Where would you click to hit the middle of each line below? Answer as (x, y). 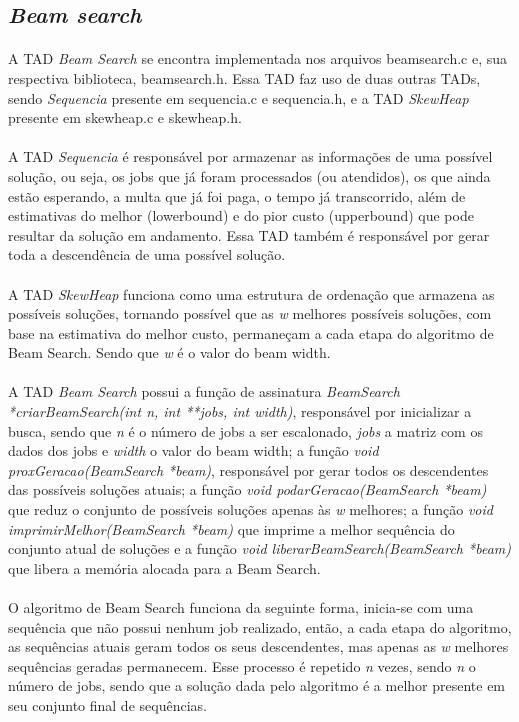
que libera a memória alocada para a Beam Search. (164, 567)
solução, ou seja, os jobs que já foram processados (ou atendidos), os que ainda (249, 175)
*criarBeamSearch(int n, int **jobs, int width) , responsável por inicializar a (240, 411)
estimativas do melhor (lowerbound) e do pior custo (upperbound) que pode (241, 215)
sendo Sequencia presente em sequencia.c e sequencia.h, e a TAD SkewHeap (238, 97)
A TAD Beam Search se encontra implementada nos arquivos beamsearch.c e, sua (258, 58)
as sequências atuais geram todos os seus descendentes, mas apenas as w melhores (258, 646)
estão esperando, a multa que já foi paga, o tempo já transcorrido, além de (237, 195)
